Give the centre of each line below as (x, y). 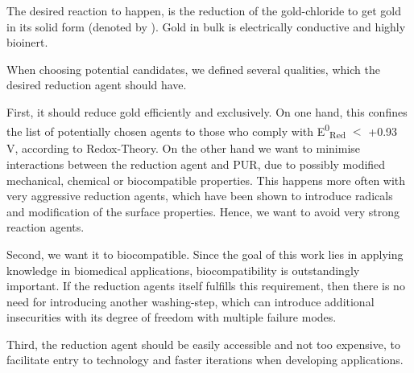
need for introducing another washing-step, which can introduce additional (190, 301)
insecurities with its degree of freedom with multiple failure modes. (172, 317)
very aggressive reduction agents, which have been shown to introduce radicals (200, 196)
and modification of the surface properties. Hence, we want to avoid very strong (203, 211)
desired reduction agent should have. (97, 85)
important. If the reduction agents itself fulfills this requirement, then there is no (206, 286)
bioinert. (27, 42)
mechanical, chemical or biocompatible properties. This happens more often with (206, 180)
